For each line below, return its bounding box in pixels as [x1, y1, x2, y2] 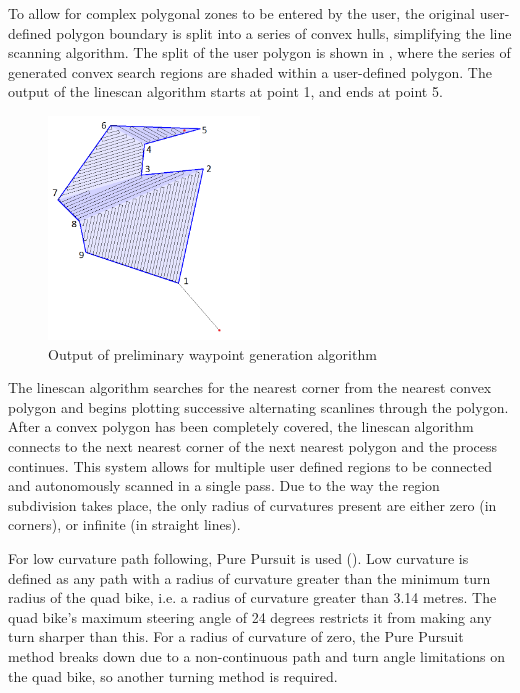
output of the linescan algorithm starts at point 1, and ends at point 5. [8, 81, 443, 102]
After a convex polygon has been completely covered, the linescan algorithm [8, 416, 474, 437]
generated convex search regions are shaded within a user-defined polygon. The [8, 61, 492, 82]
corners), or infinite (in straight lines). [8, 514, 241, 535]
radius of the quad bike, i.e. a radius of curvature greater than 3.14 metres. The [8, 587, 497, 608]
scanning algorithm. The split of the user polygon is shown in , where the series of [8, 42, 511, 63]
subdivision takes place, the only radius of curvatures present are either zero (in [8, 494, 497, 515]
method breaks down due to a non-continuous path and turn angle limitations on [8, 645, 505, 666]
